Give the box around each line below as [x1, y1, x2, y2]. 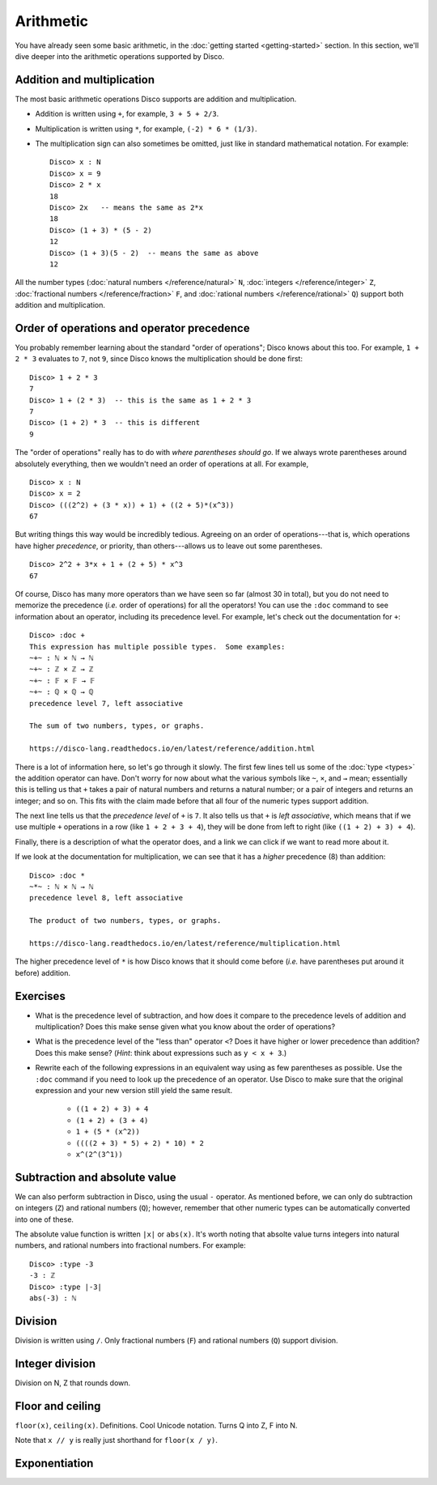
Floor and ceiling [15, 1399, 101, 1413]
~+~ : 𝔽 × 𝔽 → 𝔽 [29, 676, 95, 685]
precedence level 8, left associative [29, 893, 184, 903]
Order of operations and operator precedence [15, 321, 250, 335]
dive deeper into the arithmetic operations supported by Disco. [15, 51, 225, 61]
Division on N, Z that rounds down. [15, 1377, 131, 1388]
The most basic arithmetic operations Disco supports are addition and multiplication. [15, 94, 297, 104]
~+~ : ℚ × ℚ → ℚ [29, 687, 94, 696]
